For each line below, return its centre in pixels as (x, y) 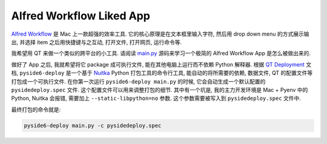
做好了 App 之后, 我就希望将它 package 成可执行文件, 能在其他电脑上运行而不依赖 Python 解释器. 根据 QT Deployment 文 (161, 64)
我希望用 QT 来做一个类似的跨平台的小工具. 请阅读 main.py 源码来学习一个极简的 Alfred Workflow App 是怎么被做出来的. (161, 53)
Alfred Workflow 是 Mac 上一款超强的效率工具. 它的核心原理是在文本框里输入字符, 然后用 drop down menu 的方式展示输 (160, 34)
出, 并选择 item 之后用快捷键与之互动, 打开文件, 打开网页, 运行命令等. (97, 42)
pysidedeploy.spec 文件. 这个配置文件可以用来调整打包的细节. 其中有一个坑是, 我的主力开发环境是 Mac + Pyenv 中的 (160, 90)
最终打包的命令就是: (36, 110)
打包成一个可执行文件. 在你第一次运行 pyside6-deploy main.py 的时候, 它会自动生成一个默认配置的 (138, 81)
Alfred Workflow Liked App (81, 16)
